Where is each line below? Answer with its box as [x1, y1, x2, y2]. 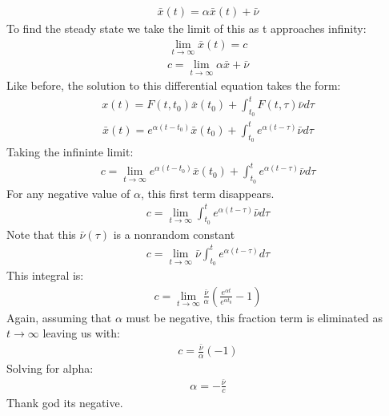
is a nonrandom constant [113, 225, 235, 242]
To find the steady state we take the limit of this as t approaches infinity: [6, 20, 367, 37]
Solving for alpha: [6, 359, 94, 376]
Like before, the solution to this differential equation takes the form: [6, 77, 341, 94]
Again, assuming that [6, 309, 112, 325]
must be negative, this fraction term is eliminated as [126, 309, 383, 325]
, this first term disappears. [140, 184, 275, 201]
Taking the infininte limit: [6, 143, 134, 160]
